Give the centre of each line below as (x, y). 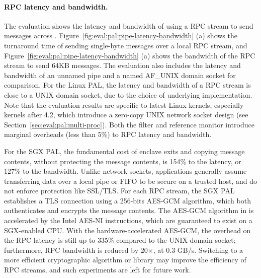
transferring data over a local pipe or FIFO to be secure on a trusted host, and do (131, 181)
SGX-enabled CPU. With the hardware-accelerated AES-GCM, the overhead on (127, 230)
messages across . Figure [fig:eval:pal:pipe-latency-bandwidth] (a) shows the (121, 36)
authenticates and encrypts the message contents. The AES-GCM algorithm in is (129, 210)
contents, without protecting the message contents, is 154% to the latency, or (123, 161)
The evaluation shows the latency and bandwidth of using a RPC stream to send (129, 25)
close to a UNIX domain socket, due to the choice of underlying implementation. (128, 94)
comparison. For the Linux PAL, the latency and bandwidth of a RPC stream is (127, 85)
